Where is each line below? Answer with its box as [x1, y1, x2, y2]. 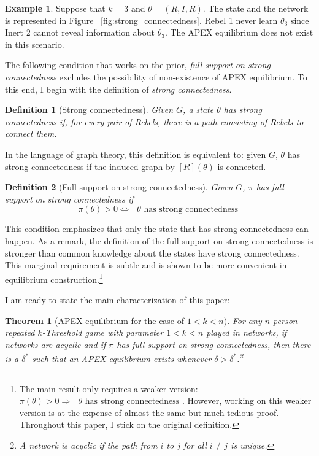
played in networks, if [206, 326, 287, 339]
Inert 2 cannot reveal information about [5, 26, 155, 39]
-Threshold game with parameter [42, 326, 164, 339]
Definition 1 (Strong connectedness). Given [5, 103, 174, 116]
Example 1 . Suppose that [5, 2, 106, 14]
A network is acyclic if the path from [19, 438, 158, 451]
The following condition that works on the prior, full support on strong [5, 58, 271, 71]
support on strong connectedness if [5, 192, 134, 205]
